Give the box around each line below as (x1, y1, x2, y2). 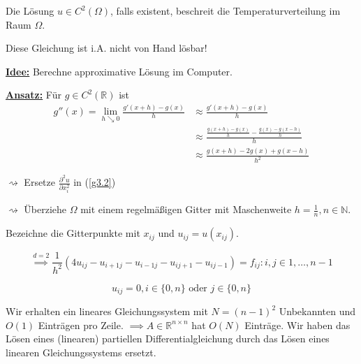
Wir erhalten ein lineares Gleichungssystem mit (6, 304, 208, 319)
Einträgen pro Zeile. (38, 317, 124, 332)
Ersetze (24, 175, 55, 189)
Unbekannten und (279, 304, 356, 319)
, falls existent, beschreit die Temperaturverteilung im (110, 3, 341, 17)
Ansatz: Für (6, 87, 61, 102)
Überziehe (24, 202, 67, 217)
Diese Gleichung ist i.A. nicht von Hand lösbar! (6, 41, 207, 55)
